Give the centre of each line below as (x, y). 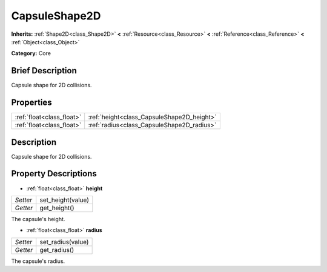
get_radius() (57, 250)
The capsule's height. (38, 219)
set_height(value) (64, 200)
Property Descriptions (54, 174)
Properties (31, 103)
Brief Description (44, 71)
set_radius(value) (64, 242)
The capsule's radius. (38, 261)
